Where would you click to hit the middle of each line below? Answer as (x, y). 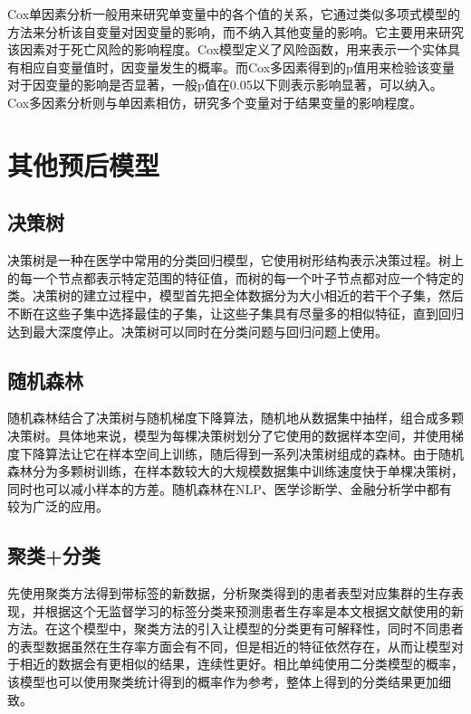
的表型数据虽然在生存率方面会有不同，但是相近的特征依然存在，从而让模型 (229, 646)
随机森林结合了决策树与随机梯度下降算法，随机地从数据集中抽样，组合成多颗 (235, 418)
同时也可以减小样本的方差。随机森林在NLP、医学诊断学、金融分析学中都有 (230, 488)
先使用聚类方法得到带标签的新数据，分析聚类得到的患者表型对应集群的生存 (229, 593)
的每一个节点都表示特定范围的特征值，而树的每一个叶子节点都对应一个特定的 (235, 277)
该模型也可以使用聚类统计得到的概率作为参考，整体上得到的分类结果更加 (223, 682)
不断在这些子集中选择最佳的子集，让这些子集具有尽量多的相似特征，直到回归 (235, 313)
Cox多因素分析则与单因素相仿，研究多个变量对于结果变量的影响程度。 (215, 102)
